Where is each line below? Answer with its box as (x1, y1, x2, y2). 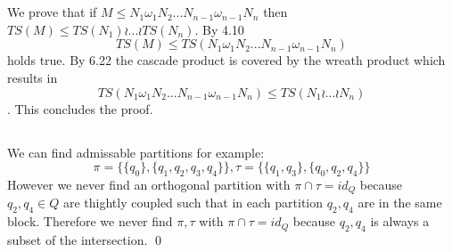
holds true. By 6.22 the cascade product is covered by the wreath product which (7, 51, 446, 69)
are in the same (357, 193, 442, 212)
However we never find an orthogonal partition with (7, 175, 291, 193)
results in (7, 68, 58, 86)
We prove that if (7, 3, 97, 21)
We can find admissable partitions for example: (7, 142, 265, 161)
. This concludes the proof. (7, 99, 153, 118)
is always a (370, 212, 430, 231)
